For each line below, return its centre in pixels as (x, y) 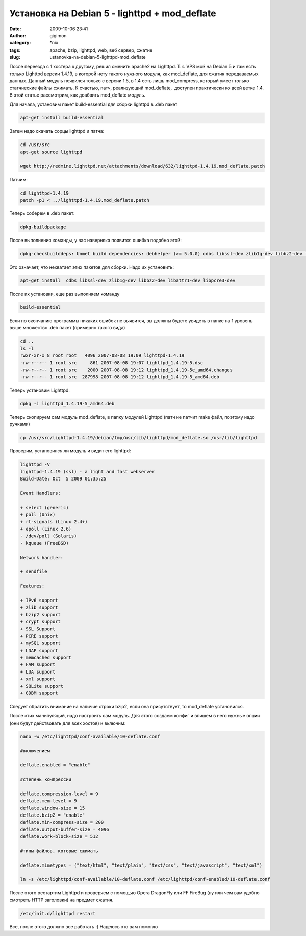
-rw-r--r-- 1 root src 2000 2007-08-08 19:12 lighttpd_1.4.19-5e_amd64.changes (126, 370)
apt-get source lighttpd (51, 152)
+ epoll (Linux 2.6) (46, 529)
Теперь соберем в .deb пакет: (42, 213)
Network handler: (42, 557)
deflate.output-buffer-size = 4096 (65, 829)
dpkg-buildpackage (43, 227)
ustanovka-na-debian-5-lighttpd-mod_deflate (98, 57)
